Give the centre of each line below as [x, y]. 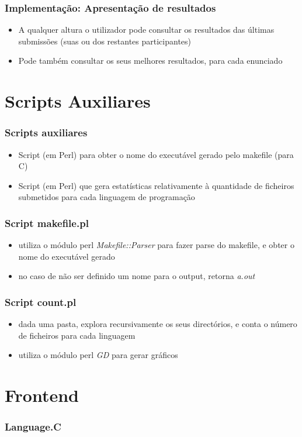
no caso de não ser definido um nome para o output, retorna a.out [137, 276]
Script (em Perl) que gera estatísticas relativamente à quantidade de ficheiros [156, 185]
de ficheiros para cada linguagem [77, 335]
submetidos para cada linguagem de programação [107, 197]
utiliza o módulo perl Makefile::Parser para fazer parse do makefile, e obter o [156, 245]
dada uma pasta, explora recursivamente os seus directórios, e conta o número [158, 324]
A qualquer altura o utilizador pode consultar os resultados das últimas [146, 30]
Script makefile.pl [47, 223]
